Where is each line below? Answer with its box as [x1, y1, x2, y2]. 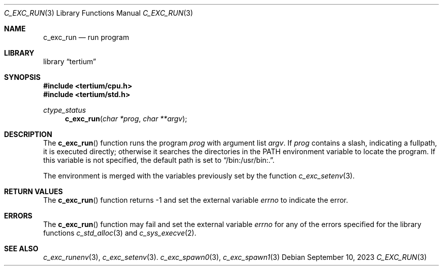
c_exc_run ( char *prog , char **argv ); [65, 114, 188, 123]
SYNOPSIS [4, 73, 41, 81]
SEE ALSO [4, 244, 38, 253]
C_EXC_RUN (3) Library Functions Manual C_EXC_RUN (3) [4, 9, 193, 17]
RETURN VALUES [4, 187, 63, 196]
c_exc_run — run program [43, 33, 129, 41]
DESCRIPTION [4, 130, 53, 139]
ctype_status [43, 106, 86, 114]
